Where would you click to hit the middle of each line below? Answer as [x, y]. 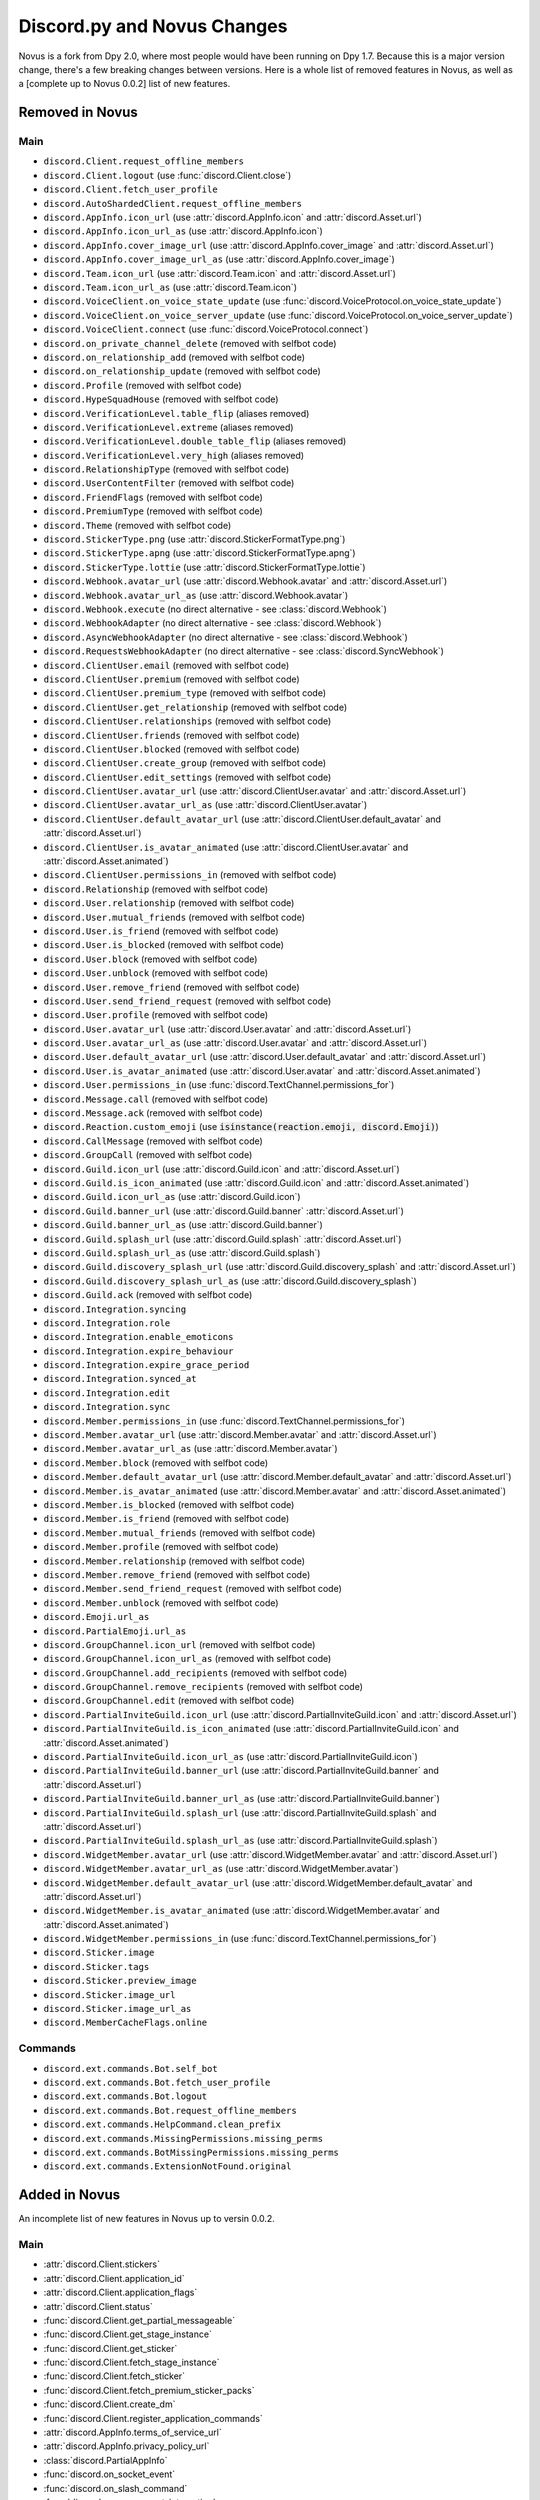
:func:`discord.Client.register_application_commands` [153, 2418]
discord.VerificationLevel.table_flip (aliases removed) [176, 413]
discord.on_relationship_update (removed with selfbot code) [182, 371]
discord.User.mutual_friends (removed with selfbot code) [174, 917]
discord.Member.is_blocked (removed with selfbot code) [169, 1504]
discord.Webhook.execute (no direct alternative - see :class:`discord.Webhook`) [215, 609]
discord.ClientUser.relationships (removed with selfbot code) [187, 721]
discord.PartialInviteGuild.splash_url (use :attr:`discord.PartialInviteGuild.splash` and [240, 1812]
